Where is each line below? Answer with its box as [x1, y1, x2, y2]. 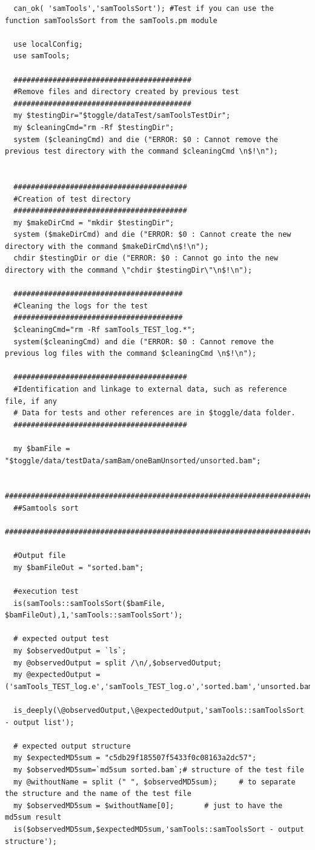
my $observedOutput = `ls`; [13, 647, 127, 656]
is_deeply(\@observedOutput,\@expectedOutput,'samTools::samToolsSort [13, 706, 304, 715]
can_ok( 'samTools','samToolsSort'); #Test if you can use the [13, 4, 274, 13]
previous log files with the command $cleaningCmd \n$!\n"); [5, 349, 257, 358]
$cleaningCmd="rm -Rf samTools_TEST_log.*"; [13, 325, 196, 335]
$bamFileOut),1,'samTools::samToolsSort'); [5, 611, 183, 620]
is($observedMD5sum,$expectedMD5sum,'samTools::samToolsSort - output [13, 824, 304, 834]
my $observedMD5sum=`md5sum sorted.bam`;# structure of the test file [13, 766, 304, 774]
